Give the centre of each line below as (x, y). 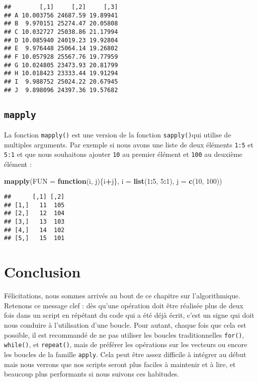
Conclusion (43, 272)
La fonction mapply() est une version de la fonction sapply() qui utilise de (118, 134)
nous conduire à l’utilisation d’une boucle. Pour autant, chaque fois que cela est (125, 325)
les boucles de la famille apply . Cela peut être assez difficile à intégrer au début (125, 354)
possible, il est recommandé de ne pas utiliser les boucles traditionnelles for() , (124, 334)
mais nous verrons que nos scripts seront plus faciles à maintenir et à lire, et (120, 364)
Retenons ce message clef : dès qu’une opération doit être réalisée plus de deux (124, 305)
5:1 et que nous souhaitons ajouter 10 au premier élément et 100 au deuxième (123, 154)
